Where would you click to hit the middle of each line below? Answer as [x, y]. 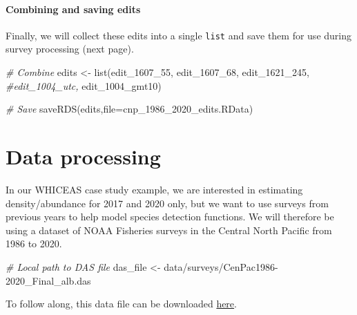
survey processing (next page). [70, 49]
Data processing [83, 156]
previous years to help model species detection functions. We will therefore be [170, 217]
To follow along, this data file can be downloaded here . [121, 304]
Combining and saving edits [73, 9]
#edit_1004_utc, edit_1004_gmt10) [84, 85]
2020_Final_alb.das [48, 280]
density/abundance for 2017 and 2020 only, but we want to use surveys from [167, 203]
